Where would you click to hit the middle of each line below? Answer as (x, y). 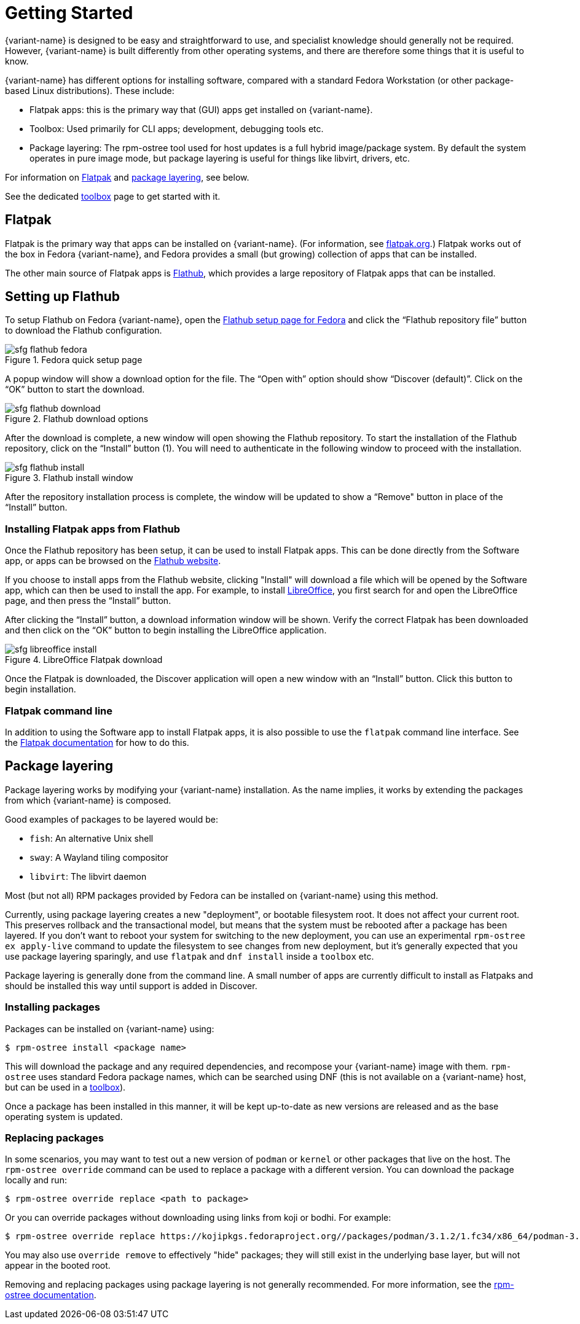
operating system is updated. (64, 1116)
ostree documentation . (51, 1295)
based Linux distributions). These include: (90, 90)
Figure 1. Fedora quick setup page (74, 360)
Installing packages (53, 1007)
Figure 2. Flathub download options (77, 419)
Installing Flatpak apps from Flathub (93, 529)
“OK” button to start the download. (75, 390)
